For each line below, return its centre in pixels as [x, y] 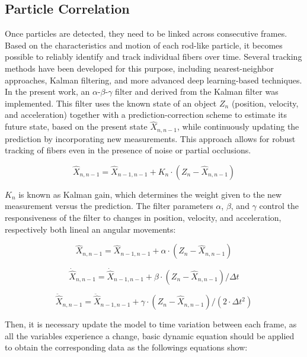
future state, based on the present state [76, 126]
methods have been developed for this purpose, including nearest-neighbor [139, 68]
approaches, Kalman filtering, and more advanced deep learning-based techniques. [153, 80]
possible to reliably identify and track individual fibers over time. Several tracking [153, 57]
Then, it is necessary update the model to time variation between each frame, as [151, 324]
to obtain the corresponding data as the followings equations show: [126, 347]
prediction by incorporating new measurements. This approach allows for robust [150, 138]
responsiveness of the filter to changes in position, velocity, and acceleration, [143, 217]
